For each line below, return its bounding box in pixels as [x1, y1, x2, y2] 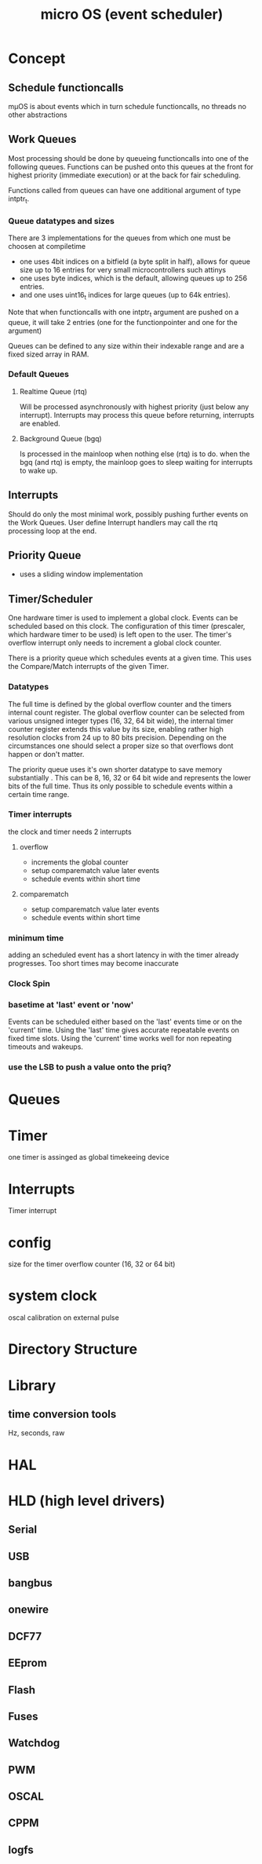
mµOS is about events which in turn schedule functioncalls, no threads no [8, 102, 247, 111]
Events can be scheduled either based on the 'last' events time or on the [8, 1017, 242, 1026]
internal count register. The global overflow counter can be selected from [8, 707, 246, 717]
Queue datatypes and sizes [8, 215, 115, 226]
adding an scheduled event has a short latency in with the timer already [8, 950, 239, 959]
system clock [8, 1287, 98, 1305]
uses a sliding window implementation [19, 569, 144, 579]
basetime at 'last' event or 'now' [8, 999, 134, 1010]
